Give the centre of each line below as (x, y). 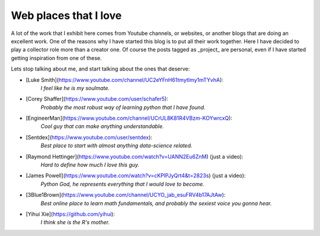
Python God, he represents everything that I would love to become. (122, 184)
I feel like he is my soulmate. (75, 88)
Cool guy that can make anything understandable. (102, 126)
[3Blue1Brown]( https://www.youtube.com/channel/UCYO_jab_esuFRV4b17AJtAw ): (126, 195)
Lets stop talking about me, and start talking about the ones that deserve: (100, 69)
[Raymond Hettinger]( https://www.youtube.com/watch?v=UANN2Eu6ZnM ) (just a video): (135, 157)
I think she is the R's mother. (75, 222)
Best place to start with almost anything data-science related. (116, 146)
